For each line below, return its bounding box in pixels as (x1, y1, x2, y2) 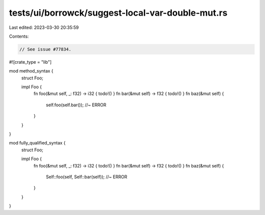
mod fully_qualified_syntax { (9, 140, 66, 146)
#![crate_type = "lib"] (9, 59, 52, 65)
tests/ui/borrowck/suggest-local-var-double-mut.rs (9, 7, 228, 18)
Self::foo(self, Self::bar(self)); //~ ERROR (46, 174, 128, 180)
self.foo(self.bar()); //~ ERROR (46, 102, 106, 108)
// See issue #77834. (19, 47, 72, 52)
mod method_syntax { (9, 68, 53, 74)
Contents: (9, 33, 29, 39)
